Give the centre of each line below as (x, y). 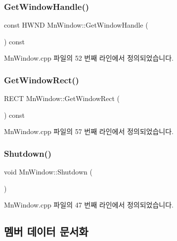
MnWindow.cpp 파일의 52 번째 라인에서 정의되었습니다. (89, 58)
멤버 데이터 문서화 (46, 231)
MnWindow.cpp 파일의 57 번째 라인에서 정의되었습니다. (89, 131)
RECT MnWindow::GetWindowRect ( (62, 98)
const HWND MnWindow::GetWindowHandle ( (76, 25)
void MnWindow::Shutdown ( (48, 172)
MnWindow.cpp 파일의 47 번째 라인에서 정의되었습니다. (89, 205)
